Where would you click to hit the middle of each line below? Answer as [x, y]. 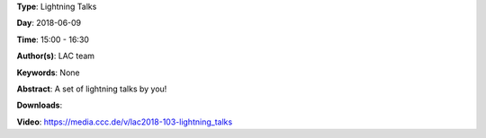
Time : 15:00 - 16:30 [53, 39]
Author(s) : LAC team [55, 56]
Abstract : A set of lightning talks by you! [92, 89]
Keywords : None [48, 73]
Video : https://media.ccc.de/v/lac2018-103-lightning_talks [125, 122]
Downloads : [40, 105]
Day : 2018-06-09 [49, 23]
